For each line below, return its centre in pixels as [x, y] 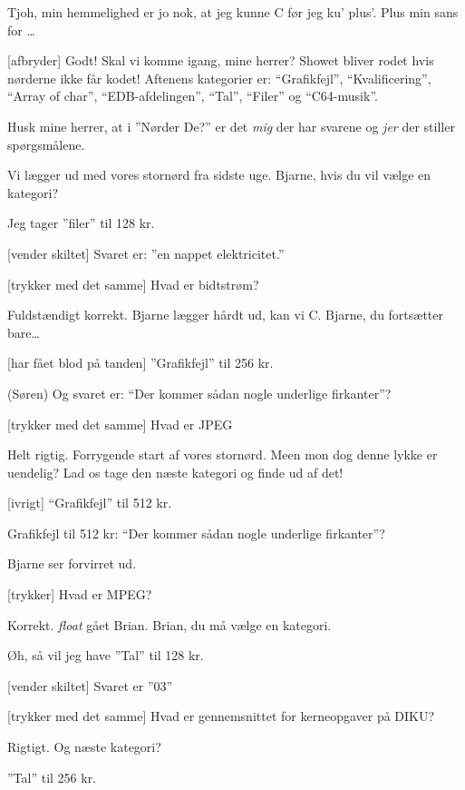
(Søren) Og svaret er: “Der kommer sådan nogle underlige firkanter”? [199, 393]
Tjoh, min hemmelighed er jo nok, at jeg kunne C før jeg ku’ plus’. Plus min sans [233, 12]
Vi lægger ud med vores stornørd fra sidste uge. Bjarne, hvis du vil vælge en [219, 175]
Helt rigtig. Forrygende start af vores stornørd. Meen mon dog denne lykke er [223, 454]
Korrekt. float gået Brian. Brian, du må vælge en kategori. [170, 624]
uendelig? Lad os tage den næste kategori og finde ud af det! [175, 472]
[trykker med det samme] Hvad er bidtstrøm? [133, 284]
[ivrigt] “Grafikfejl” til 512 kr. [90, 503]
